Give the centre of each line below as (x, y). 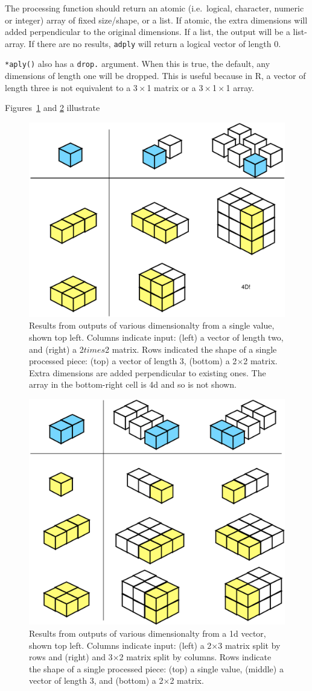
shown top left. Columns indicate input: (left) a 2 (120, 645)
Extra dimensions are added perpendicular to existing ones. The (148, 372)
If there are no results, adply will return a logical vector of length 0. (155, 43)
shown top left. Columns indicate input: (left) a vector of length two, (156, 337)
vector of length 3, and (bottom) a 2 (96, 680)
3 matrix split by (249, 645)
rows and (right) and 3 (71, 657)
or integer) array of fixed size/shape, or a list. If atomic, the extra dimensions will (156, 20)
